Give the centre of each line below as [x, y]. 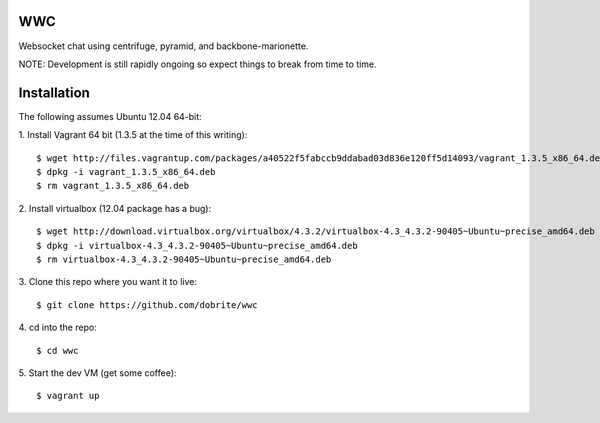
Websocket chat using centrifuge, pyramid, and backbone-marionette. [163, 46]
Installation [54, 92]
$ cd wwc [57, 350]
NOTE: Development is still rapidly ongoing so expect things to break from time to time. [197, 64]
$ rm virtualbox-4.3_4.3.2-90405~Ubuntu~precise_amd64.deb [184, 259]
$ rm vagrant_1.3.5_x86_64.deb [113, 186]
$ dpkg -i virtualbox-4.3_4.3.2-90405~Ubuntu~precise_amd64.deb [197, 245]
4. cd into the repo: [57, 327]
